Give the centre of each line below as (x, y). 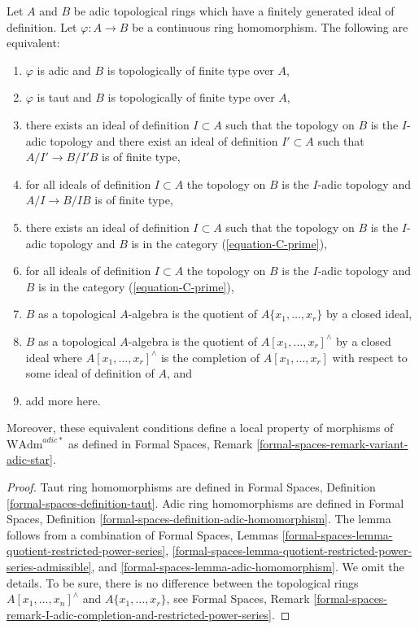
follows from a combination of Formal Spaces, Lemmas (142, 534)
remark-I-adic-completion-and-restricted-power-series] (139, 614)
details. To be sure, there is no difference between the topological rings (183, 582)
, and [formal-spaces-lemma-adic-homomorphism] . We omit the (248, 567)
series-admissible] (49, 567)
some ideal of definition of (90, 373)
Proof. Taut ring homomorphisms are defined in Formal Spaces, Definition (191, 487)
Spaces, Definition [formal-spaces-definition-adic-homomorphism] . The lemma (199, 519)
